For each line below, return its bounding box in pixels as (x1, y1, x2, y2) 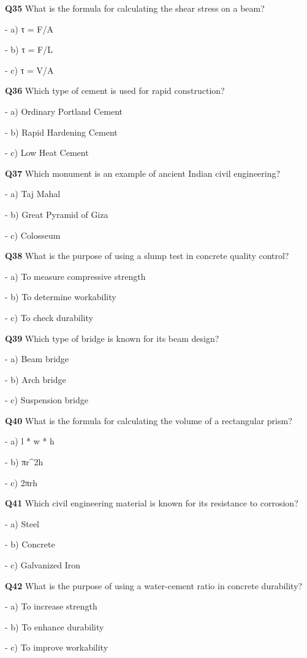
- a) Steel (5, 517, 39, 530)
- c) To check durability (5, 311, 93, 323)
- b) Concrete (5, 538, 55, 551)
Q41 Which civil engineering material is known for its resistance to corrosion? (5, 497, 298, 509)
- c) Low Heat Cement (5, 146, 89, 159)
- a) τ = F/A (5, 22, 53, 35)
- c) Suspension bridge (5, 393, 88, 406)
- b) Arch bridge (5, 373, 66, 385)
